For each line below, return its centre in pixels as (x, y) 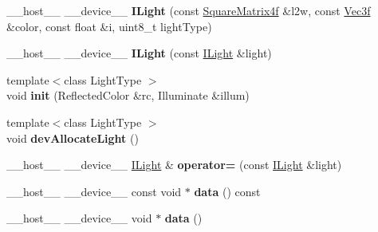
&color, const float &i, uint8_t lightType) (109, 26)
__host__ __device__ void (79, 218)
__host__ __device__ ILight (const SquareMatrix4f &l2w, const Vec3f (189, 10)
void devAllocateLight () (73, 138)
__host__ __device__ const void (94, 191)
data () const (227, 191)
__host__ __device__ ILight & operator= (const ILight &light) (174, 165)
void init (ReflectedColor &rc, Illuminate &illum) (128, 95)
